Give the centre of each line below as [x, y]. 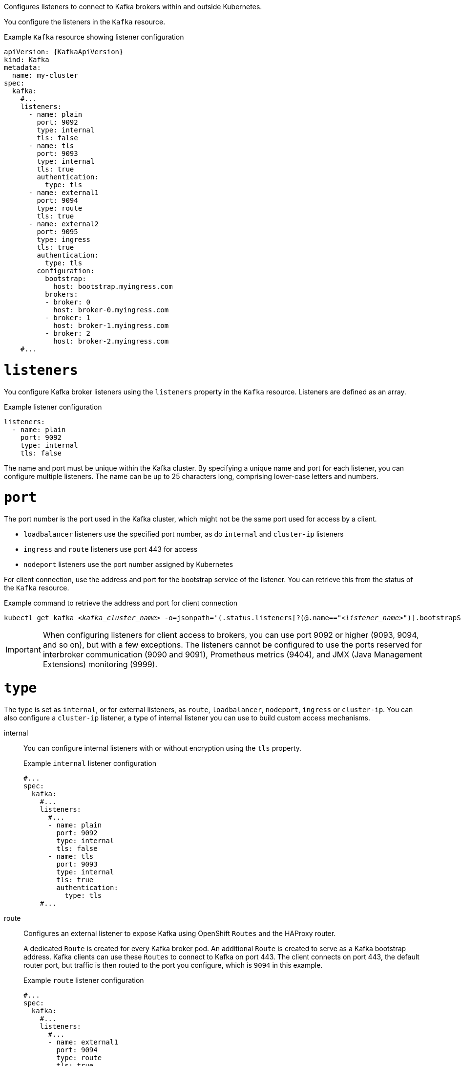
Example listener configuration [53, 407]
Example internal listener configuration [90, 763]
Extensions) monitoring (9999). [100, 664]
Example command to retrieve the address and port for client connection [121, 603]
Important [23, 650]
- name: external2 [63, 224]
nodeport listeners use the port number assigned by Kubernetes [128, 564]
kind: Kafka [27, 60]
